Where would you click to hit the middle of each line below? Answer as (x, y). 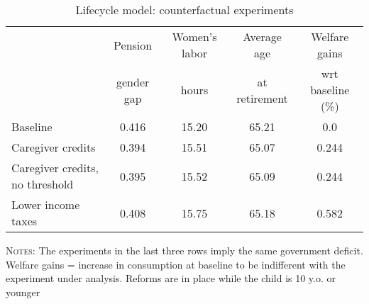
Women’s (194, 36)
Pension (133, 45)
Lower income (46, 204)
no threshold (43, 184)
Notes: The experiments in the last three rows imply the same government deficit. (184, 250)
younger (23, 292)
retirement (262, 98)
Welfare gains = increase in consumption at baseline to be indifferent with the (176, 264)
